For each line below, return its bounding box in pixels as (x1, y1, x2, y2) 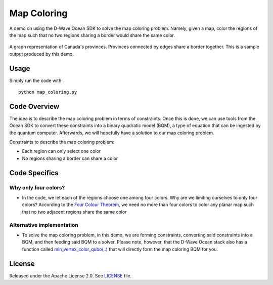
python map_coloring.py (18, 89, 77, 95)
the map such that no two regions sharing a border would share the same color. (9, 32, 175, 38)
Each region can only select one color (22, 148, 101, 154)
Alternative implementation (9, 221, 78, 228)
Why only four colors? (9, 184, 65, 191)
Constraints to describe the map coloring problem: (9, 139, 115, 145)
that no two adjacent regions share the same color (22, 209, 127, 215)
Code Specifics (9, 169, 59, 177)
